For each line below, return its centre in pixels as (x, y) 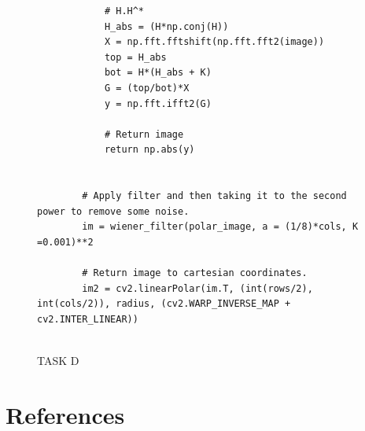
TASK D (58, 361)
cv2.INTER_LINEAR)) (88, 319)
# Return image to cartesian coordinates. (195, 273)
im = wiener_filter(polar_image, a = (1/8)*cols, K (220, 227)
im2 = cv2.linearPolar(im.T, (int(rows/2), (197, 288)
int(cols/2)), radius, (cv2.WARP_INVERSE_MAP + (164, 304)
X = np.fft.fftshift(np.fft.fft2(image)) (214, 42)
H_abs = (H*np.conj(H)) (166, 26)
